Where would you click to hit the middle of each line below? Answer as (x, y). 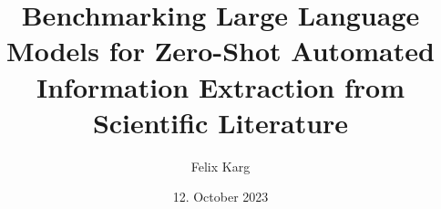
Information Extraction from (220, 86)
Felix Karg (220, 166)
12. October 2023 (220, 197)
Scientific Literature (220, 122)
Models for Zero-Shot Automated (220, 51)
